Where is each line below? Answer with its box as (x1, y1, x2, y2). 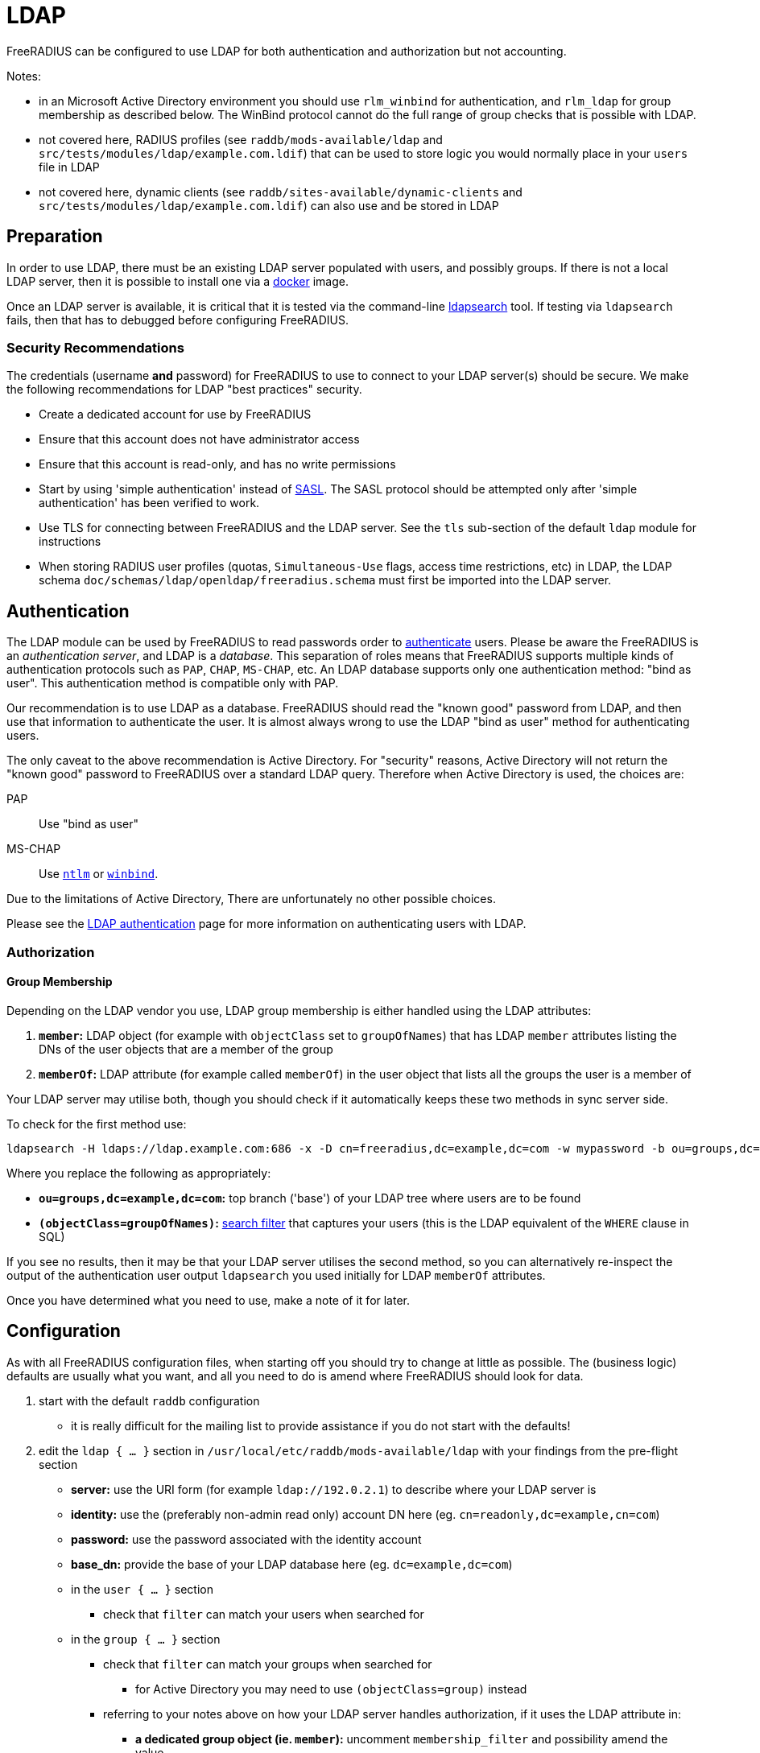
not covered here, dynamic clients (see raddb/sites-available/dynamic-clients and (39, 184, 522, 199)
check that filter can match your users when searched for (103, 1607, 424, 1621)
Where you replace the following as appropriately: (6, 1165, 271, 1180)
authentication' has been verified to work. (39, 496, 260, 510)
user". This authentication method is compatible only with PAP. (6, 676, 339, 691)
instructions (39, 534, 101, 549)
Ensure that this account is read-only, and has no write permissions (39, 457, 396, 472)
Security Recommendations (6, 339, 184, 356)
